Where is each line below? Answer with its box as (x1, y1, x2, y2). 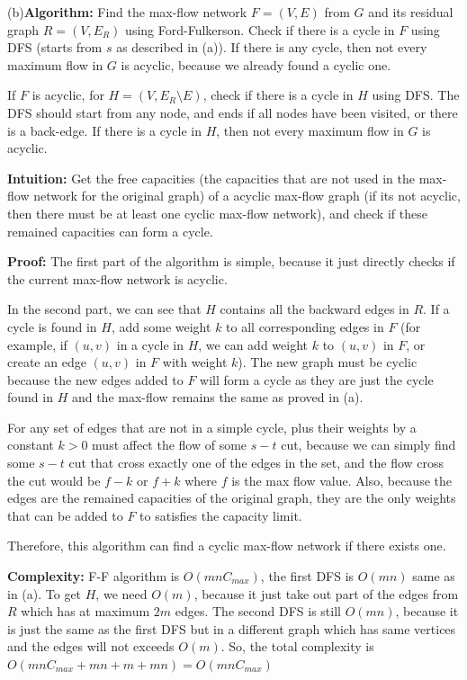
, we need (95, 584, 148, 603)
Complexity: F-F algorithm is (7, 567, 180, 586)
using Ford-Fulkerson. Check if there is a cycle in (125, 20, 395, 39)
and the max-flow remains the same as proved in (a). (71, 388, 364, 407)
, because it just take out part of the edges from (193, 584, 459, 603)
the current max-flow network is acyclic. (7, 269, 228, 288)
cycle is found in (7, 317, 97, 336)
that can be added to (7, 506, 123, 524)
